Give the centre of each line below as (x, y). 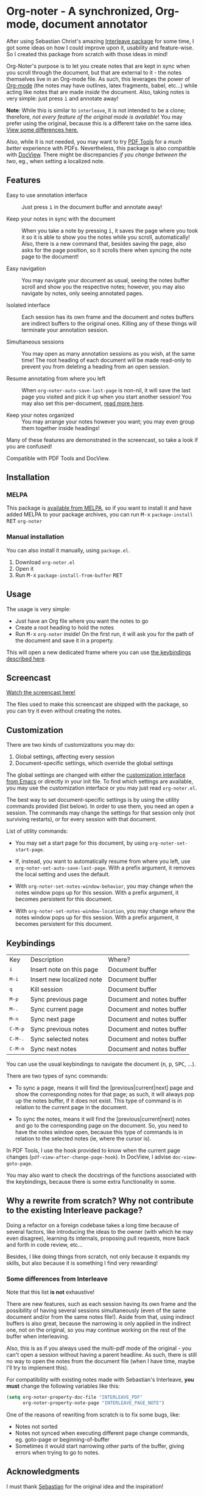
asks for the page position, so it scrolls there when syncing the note (107, 250)
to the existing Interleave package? (75, 1210)
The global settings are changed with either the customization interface (96, 775)
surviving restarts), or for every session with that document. (82, 820)
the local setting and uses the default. (62, 875)
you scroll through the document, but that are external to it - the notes (94, 72)
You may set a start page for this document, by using (82, 843)
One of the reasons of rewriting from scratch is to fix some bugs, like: (93, 1414)
